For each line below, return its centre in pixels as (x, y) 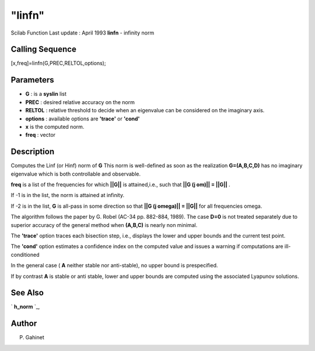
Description (33, 152)
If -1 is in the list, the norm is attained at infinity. (68, 195)
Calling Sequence (44, 49)
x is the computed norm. (55, 126)
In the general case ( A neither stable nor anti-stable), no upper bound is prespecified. (114, 266)
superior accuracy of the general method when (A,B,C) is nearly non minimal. (104, 225)
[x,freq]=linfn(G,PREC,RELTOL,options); (58, 63)
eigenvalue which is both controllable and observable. (76, 174)
